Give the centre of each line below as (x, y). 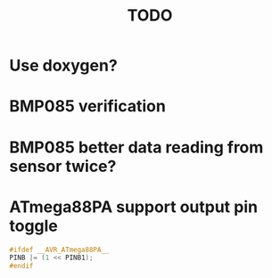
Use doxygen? (63, 65)
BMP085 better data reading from (136, 147)
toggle (33, 226)
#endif (21, 266)
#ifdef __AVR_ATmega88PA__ (59, 249)
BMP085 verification (88, 106)
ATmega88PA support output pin (134, 207)
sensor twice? (63, 166)
